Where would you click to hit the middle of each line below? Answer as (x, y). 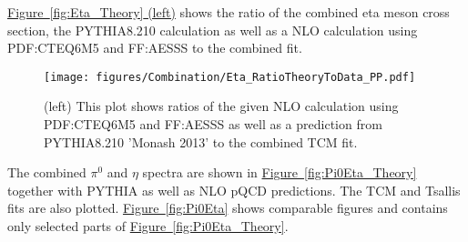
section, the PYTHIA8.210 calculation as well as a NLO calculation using (213, 30)
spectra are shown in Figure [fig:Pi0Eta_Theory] (280, 172)
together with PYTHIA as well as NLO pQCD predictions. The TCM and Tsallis (234, 190)
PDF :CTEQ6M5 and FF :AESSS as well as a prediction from (213, 124)
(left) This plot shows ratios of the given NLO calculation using (221, 106)
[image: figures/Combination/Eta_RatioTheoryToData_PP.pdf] (230, 77)
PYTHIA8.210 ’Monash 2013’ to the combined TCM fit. (201, 141)
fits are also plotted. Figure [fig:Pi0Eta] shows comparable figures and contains (228, 208)
